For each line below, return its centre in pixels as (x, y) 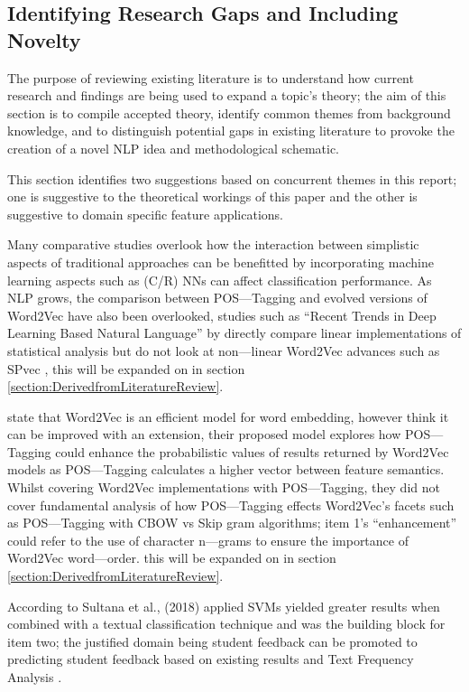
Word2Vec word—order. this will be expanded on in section (172, 558)
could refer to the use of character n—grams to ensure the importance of (208, 540)
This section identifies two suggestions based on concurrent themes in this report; (232, 178)
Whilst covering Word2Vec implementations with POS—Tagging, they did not (224, 487)
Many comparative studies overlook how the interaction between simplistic (213, 244)
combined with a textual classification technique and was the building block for (226, 624)
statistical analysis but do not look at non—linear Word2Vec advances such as (224, 350)
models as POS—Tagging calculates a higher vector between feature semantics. (226, 469)
